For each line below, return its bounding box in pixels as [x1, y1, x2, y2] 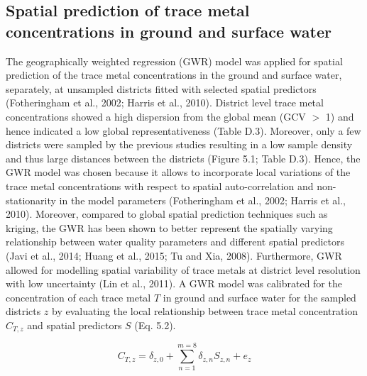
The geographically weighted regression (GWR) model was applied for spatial [6, 53, 343, 68]
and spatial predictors [27, 317, 122, 332]
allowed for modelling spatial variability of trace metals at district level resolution [6, 262, 361, 277]
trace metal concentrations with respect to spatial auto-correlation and [6, 178, 314, 193]
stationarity [6, 192, 56, 207]
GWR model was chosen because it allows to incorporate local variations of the [6, 165, 351, 179]
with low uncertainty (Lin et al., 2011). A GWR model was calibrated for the [6, 276, 342, 291]
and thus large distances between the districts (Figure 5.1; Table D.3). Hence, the [6, 150, 361, 165]
